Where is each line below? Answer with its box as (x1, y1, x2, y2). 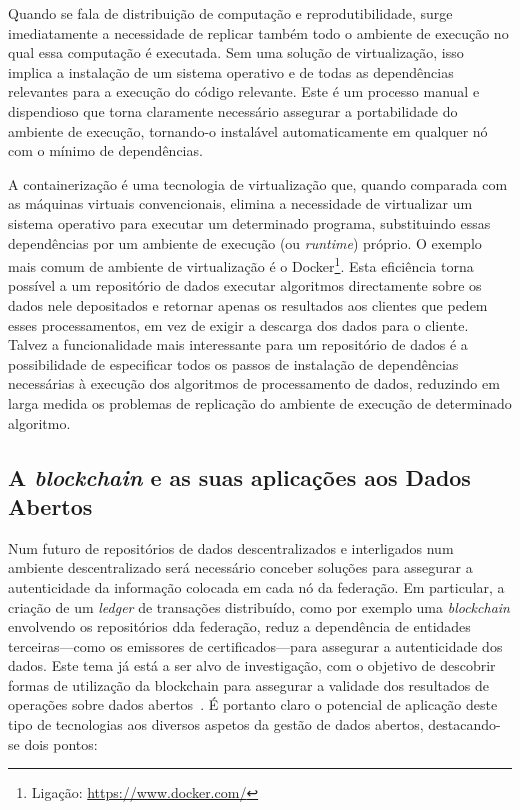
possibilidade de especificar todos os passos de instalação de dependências (8, 353, 459, 374)
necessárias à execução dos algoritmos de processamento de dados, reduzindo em (8, 373, 500, 394)
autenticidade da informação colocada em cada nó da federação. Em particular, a (8, 576, 505, 597)
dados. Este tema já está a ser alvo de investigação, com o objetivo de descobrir (8, 655, 496, 676)
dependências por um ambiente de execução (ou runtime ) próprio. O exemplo (8, 232, 482, 253)
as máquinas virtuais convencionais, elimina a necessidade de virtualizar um (8, 193, 473, 214)
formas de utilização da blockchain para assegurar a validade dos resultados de (8, 674, 489, 695)
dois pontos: (24, 733, 98, 754)
